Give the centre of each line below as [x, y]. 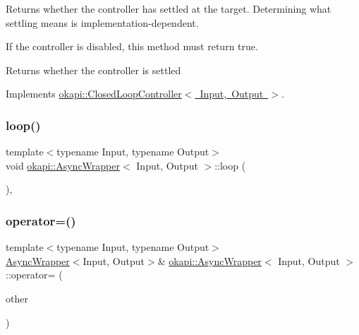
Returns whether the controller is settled [93, 70]
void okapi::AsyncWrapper [63, 165]
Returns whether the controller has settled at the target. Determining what [169, 8]
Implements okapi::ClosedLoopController [94, 94]
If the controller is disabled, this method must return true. [132, 46]
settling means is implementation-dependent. [102, 22]
